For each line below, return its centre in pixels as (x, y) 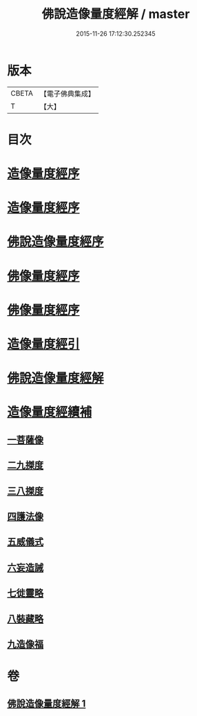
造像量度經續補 (50, 412)
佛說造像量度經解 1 (46, 704)
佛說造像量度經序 (56, 242)
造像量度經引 (44, 344)
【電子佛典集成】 (67, 94)
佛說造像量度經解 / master (116, 14)
